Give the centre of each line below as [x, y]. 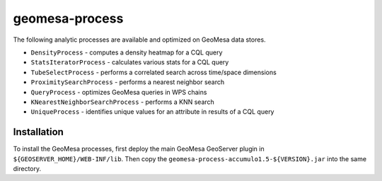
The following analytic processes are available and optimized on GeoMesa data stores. [139, 40]
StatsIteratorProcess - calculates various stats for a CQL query [130, 62]
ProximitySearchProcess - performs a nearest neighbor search [128, 82]
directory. [27, 168]
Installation [38, 132]
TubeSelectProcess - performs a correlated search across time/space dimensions [154, 72]
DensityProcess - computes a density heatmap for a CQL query [127, 52]
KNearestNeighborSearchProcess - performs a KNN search [123, 102]
